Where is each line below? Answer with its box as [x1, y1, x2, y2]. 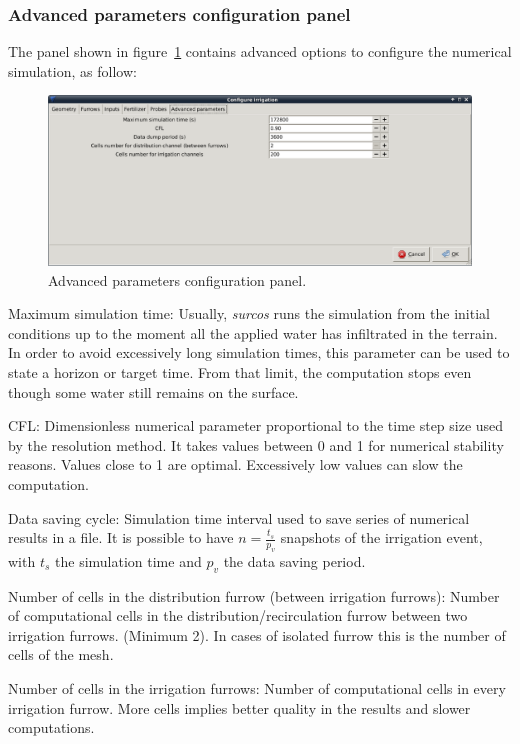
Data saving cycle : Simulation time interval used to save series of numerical [8, 507, 470, 528]
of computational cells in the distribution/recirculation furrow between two [8, 605, 468, 626]
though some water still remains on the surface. [8, 381, 299, 402]
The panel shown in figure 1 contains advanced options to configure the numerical [8, 41, 512, 62]
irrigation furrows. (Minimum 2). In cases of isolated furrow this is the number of [8, 624, 506, 645]
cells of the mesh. [8, 644, 114, 665]
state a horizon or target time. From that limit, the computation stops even [8, 361, 472, 382]
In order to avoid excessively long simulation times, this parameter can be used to [8, 342, 510, 363]
